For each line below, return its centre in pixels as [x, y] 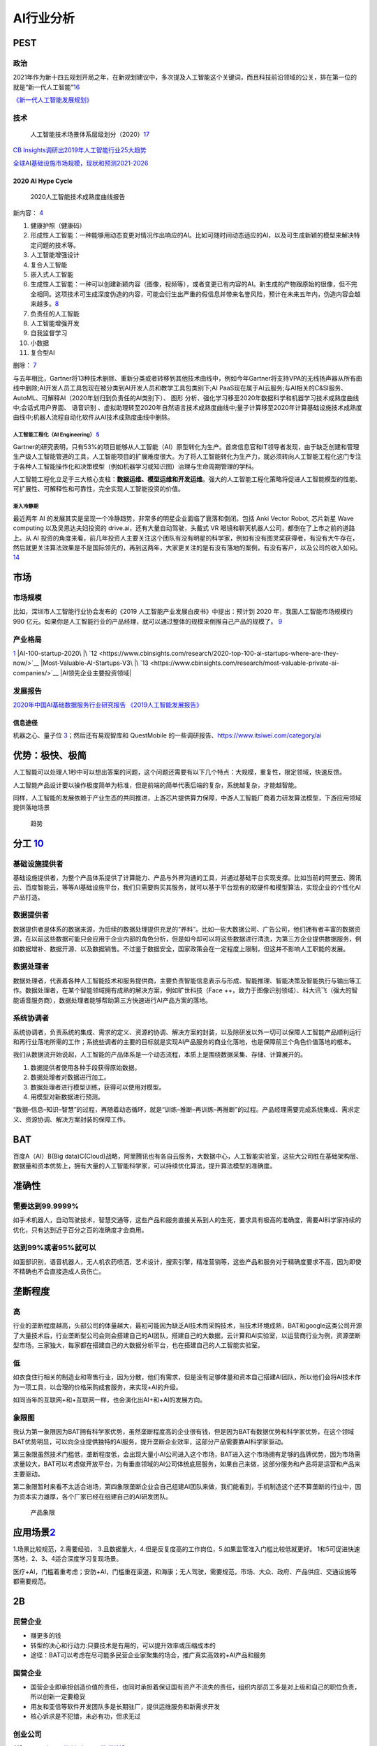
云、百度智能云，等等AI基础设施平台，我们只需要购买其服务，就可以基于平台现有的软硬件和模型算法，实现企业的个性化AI [187, 888]
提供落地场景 [31, 807]
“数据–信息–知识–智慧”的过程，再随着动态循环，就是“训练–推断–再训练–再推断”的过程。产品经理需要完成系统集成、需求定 [186, 1110]
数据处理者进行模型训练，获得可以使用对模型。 [98, 1087]
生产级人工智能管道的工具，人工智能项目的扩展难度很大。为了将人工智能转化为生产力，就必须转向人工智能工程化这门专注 [187, 457]
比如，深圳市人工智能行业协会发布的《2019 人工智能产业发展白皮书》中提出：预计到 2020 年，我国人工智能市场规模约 [183, 612]
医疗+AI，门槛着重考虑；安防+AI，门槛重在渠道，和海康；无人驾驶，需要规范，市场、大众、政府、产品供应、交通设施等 [185, 1571]
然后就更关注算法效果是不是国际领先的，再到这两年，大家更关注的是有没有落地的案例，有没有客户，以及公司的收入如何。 [187, 548]
